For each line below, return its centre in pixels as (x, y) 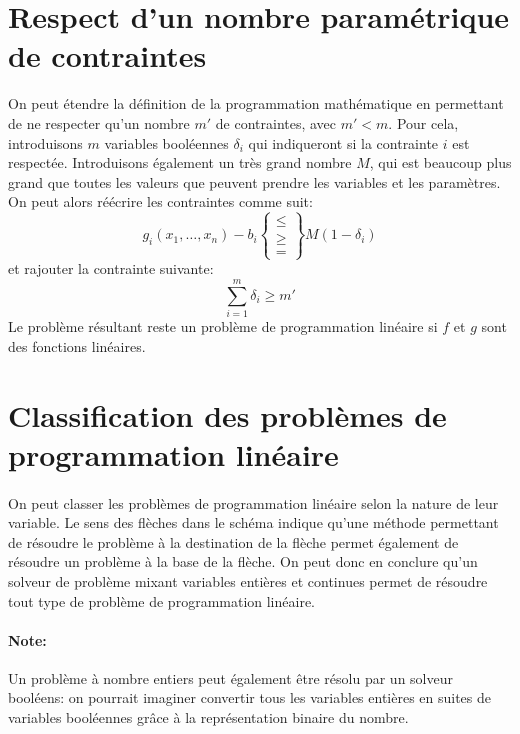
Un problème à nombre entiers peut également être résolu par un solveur (230, 677)
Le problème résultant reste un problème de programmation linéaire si (223, 326)
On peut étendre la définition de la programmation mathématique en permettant (256, 103)
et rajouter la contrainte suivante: (111, 268)
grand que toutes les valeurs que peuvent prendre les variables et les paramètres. (254, 181)
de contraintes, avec (276, 122)
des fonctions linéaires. (77, 345)
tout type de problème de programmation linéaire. (162, 600)
